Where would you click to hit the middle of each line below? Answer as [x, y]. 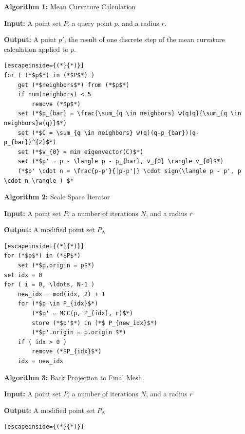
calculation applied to [36, 49]
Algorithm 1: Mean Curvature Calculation [70, 6]
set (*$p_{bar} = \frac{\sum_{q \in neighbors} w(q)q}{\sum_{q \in [129, 114]
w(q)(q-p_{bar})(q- [168, 133]
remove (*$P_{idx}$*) [67, 352]
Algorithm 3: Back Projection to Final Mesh [73, 377]
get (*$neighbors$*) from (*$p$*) [74, 85]
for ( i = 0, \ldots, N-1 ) [49, 285]
